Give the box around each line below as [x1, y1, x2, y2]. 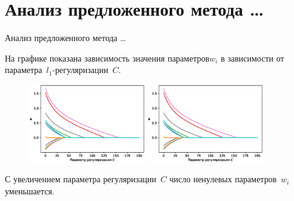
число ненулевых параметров [169, 173, 277, 185]
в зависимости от [221, 51, 284, 64]
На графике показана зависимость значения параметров [5, 51, 210, 64]
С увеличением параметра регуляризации [5, 173, 156, 185]
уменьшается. [5, 184, 55, 197]
